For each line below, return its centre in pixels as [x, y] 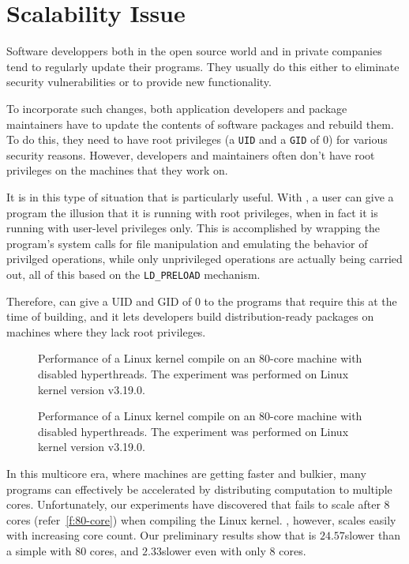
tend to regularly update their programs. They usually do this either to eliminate [203, 66]
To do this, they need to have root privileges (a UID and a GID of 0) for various [197, 139]
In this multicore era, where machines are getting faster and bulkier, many [186, 473]
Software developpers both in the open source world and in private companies [194, 51]
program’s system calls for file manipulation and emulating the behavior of [187, 243]
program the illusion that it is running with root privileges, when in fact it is [192, 212]
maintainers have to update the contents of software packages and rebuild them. [200, 124]
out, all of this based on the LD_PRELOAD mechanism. [133, 274]
